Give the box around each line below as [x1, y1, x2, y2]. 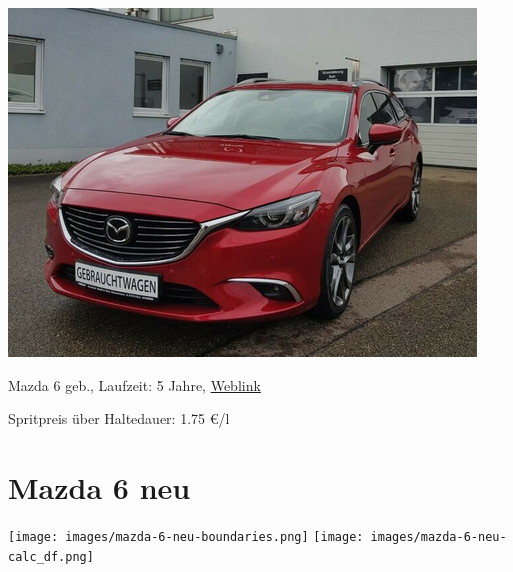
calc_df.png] [8, 549, 94, 564]
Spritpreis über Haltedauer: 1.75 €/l [8, 408, 230, 429]
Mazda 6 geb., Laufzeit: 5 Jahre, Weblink [8, 374, 261, 395]
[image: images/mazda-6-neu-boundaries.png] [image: [8, 529, 364, 544]
